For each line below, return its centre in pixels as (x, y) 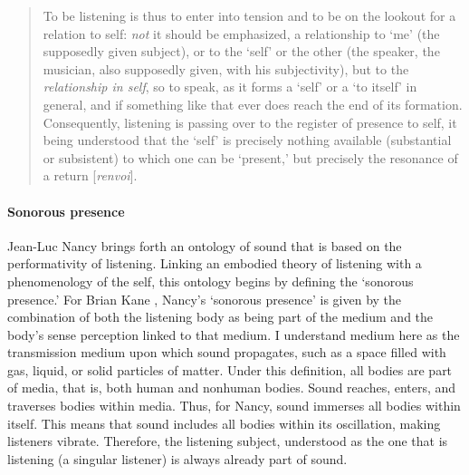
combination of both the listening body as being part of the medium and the (220, 317)
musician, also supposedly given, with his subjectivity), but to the (226, 68)
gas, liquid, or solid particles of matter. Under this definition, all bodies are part (230, 369)
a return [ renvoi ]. (90, 175)
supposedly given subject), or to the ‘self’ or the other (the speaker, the (241, 51)
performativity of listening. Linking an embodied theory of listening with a (215, 263)
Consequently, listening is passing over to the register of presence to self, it (250, 122)
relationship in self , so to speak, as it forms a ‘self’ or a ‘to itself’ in (230, 87)
